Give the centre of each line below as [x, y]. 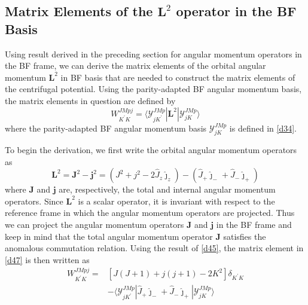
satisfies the [245, 236]
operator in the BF [236, 11]
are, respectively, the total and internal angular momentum [167, 189]
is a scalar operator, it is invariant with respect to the [176, 201]
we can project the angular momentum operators [94, 224]
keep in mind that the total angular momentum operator [109, 236]
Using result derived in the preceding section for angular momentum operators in [153, 54]
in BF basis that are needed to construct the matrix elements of [178, 77]
